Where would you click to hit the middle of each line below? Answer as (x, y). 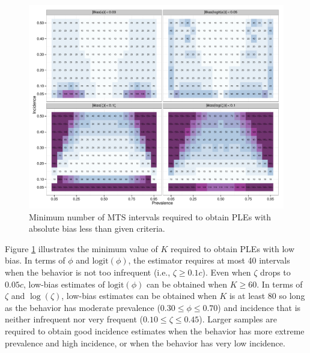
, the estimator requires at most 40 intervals (209, 260)
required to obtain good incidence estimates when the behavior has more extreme (155, 331)
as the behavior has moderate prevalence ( (83, 307)
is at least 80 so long (267, 296)
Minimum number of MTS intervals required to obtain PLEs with (150, 216)
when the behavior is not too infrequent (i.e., (88, 272)
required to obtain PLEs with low (232, 248)
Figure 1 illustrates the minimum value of (81, 248)
